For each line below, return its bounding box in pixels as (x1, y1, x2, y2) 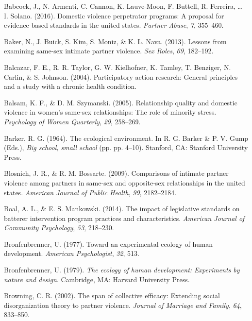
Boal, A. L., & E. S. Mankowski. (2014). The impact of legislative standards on (4, 203, 240, 214)
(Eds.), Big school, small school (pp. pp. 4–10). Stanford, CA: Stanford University (4, 142, 248, 152)
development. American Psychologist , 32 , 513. (4, 248, 139, 258)
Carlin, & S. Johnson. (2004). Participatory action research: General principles (4, 71, 238, 82)
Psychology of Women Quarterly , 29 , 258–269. (4, 116, 141, 126)
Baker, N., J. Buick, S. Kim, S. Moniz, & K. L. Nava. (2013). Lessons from (4, 36, 227, 46)
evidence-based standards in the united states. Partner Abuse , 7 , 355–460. (4, 20, 224, 30)
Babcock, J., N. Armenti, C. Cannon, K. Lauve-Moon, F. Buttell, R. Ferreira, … (4, 1, 242, 11)
